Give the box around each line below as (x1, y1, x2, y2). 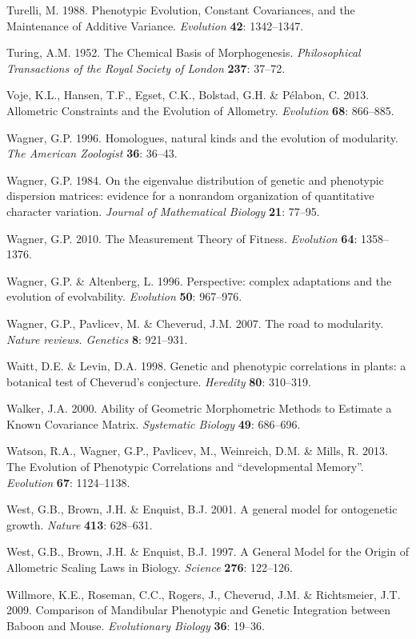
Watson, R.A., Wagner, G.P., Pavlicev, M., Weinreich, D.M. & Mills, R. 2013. (6, 442, 388, 459)
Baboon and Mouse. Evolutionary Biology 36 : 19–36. (6, 617, 265, 633)
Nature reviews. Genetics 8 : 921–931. (6, 330, 188, 347)
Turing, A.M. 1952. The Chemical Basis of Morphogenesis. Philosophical (6, 44, 361, 61)
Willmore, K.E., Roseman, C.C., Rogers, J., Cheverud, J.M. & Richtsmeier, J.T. (6, 585, 401, 602)
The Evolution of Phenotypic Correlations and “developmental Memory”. (6, 458, 364, 475)
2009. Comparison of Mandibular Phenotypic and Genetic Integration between (6, 601, 391, 618)
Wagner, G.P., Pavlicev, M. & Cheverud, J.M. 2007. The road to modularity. (6, 314, 384, 331)
